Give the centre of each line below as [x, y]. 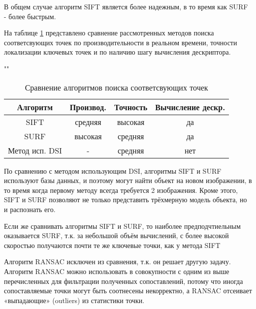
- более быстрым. [30, 16]
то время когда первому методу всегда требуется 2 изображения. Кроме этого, [121, 190]
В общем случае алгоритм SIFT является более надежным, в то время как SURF [126, 6]
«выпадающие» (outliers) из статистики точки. [74, 300]
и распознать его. [30, 209]
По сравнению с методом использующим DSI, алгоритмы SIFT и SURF [113, 170]
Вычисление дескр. [190, 107]
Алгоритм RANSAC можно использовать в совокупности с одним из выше [117, 271]
